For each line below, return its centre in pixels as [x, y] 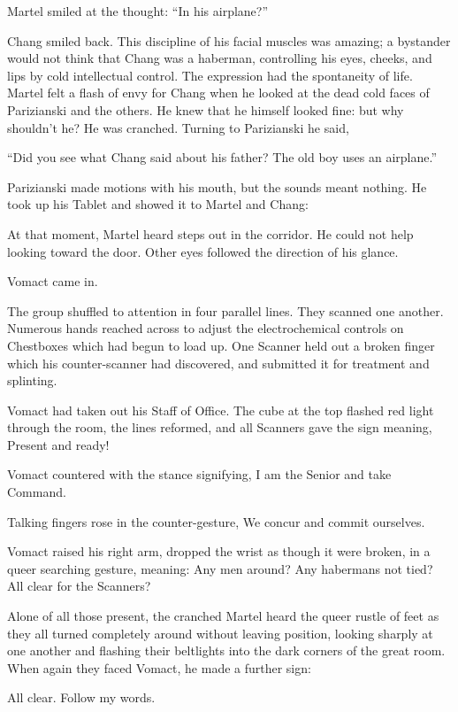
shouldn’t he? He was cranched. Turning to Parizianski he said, [178, 127]
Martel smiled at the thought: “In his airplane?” [138, 11]
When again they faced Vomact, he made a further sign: [159, 667]
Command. [37, 492]
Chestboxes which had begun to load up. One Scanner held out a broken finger [221, 345]
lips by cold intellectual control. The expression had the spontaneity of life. [210, 75]
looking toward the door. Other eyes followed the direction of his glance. [203, 251]
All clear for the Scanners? [79, 586]
